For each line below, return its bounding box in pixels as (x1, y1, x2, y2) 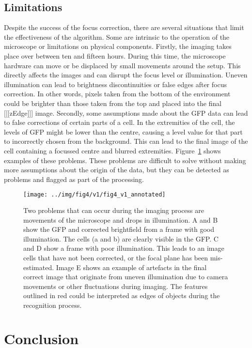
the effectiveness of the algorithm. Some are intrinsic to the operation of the (4, 31, 230, 42)
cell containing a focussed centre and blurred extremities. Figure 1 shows (4, 145, 221, 155)
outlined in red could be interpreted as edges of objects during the (23, 290, 220, 301)
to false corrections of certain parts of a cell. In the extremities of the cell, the (4, 117, 235, 127)
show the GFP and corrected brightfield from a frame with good (23, 224, 214, 234)
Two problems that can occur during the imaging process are (23, 205, 204, 215)
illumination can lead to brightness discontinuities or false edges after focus (4, 79, 227, 89)
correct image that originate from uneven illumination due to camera (23, 272, 228, 282)
